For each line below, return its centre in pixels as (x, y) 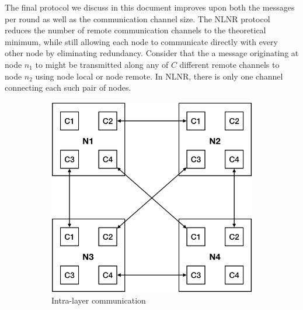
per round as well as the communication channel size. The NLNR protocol (137, 18)
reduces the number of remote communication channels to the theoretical (135, 30)
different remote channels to (229, 64)
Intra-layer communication (99, 300)
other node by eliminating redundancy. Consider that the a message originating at (152, 53)
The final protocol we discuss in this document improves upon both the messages (150, 7)
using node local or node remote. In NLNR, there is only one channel (159, 76)
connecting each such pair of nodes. (68, 87)
